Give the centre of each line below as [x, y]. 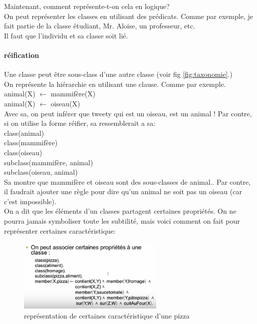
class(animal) [24, 133]
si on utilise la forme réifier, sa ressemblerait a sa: [80, 123]
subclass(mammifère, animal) [49, 162]
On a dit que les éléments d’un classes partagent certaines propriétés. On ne [120, 211]
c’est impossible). [30, 201]
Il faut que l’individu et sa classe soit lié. [66, 35]
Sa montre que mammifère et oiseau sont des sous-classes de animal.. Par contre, [127, 181]
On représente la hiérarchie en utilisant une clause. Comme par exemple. [115, 84]
